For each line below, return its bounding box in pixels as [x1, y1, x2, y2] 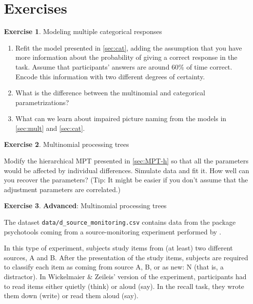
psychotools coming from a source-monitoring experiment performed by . [4, 226, 221, 236]
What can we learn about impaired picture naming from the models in [15, 113, 227, 124]
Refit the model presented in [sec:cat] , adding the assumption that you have [15, 42, 242, 53]
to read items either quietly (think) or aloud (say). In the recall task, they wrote [4, 281, 244, 291]
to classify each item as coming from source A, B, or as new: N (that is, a [4, 262, 224, 272]
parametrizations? [15, 97, 69, 107]
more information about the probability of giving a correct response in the [15, 52, 237, 62]
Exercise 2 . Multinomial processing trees [4, 139, 129, 149]
